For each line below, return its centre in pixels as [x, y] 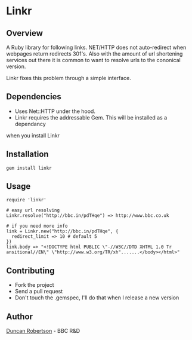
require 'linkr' [26, 200]
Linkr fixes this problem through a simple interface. [69, 78]
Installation [27, 154]
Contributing [30, 270]
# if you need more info [37, 226]
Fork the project [35, 285]
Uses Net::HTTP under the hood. [55, 111]
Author [19, 316]
